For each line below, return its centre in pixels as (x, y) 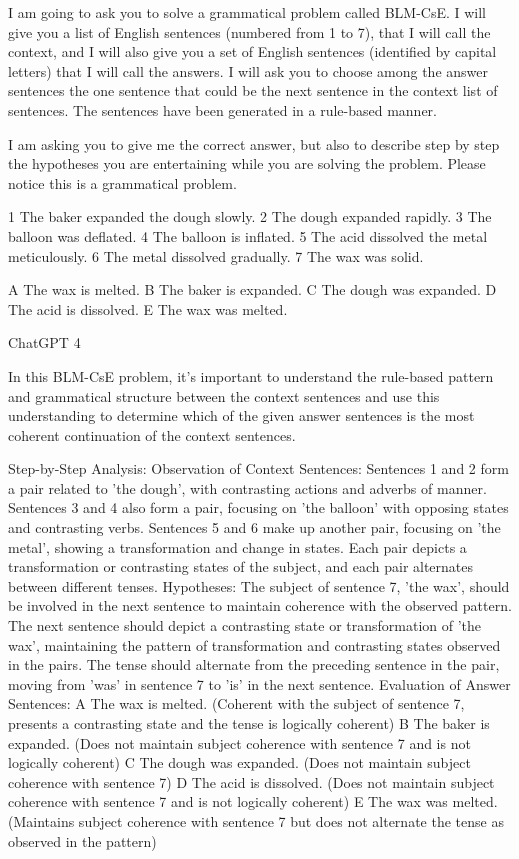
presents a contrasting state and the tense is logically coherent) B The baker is (249, 723)
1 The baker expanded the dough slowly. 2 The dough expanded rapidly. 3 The (250, 216)
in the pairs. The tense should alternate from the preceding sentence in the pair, (254, 664)
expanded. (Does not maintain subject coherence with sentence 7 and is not (239, 742)
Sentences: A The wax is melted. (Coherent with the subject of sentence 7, (236, 703)
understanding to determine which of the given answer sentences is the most (241, 415)
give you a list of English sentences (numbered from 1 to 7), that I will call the (249, 31)
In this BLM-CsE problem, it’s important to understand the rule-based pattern (251, 375)
